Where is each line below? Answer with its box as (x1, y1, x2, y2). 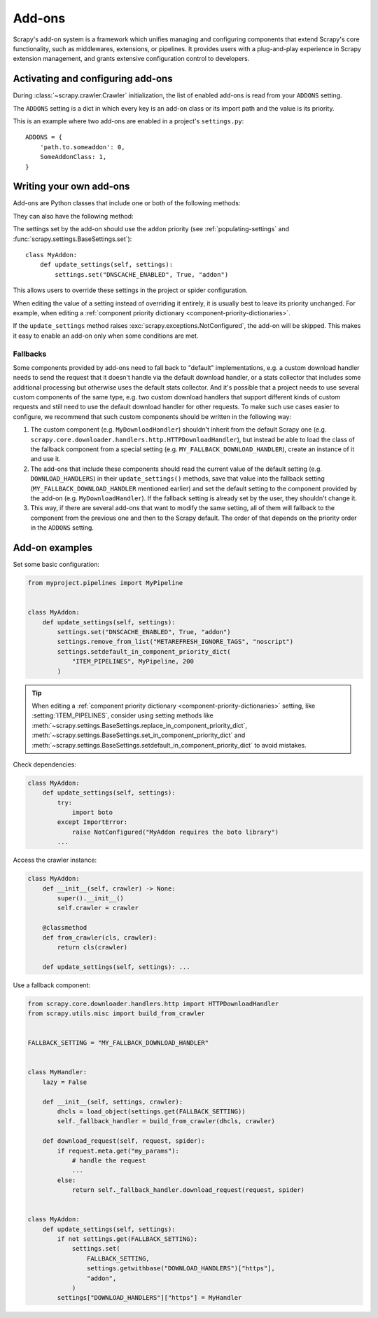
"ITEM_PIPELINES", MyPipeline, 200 (71, 657, 194, 666)
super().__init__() (57, 894, 124, 902)
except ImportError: (57, 818, 128, 826)
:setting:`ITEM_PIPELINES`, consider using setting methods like (31, 711, 213, 720)
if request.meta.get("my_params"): (57, 1146, 180, 1155)
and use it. (30, 455, 61, 463)
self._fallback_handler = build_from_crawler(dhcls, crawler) (57, 1118, 276, 1125)
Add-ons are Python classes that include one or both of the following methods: (13, 199, 241, 207)
